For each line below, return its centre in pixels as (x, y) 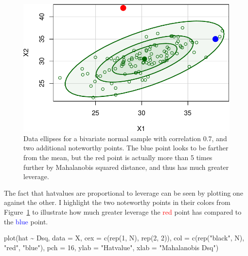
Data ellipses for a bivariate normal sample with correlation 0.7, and (125, 138)
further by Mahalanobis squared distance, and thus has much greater (126, 167)
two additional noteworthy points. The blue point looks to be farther (126, 148)
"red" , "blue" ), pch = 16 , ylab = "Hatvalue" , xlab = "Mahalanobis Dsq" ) (111, 247)
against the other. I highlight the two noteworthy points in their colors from (117, 202)
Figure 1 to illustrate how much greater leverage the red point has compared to (123, 211)
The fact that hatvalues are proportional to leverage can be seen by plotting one (124, 192)
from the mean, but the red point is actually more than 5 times (118, 157)
